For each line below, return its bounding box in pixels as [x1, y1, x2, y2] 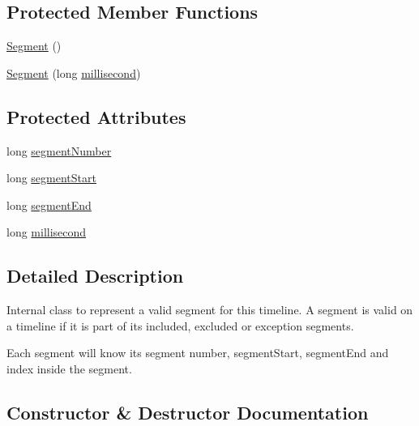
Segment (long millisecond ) [6, 64, 141, 81]
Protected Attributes [6, 104, 186, 129]
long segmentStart [6, 169, 96, 186]
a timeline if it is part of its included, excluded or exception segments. [6, 317, 354, 334]
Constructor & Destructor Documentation [6, 399, 369, 424]
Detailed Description [6, 263, 184, 288]
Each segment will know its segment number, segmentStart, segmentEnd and [6, 344, 389, 361]
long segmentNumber [6, 142, 112, 159]
